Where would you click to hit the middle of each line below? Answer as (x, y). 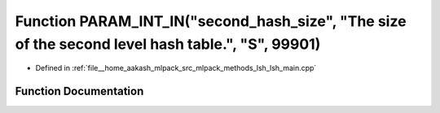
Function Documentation (79, 91)
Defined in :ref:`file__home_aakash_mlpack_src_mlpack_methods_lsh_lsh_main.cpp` (176, 68)
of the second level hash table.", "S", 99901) (168, 44)
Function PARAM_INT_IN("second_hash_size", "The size (211, 21)
